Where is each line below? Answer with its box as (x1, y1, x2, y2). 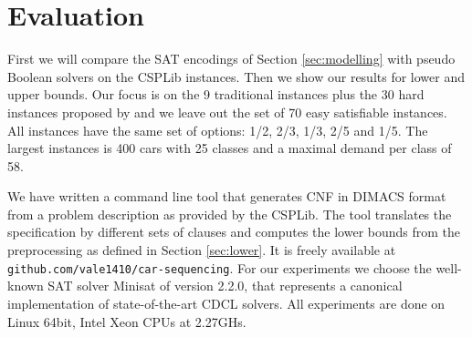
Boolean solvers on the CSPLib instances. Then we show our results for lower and (7, 66, 466, 86)
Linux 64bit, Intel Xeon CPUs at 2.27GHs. (7, 311, 246, 331)
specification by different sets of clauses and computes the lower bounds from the (7, 222, 461, 241)
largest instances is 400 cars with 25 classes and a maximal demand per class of (7, 138, 452, 158)
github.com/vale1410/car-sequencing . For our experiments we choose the (7, 258, 432, 277)
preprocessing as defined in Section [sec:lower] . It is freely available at (7, 240, 396, 260)
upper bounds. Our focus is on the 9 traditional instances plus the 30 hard (7, 85, 425, 104)
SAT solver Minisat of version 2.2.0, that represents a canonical (47, 276, 403, 295)
